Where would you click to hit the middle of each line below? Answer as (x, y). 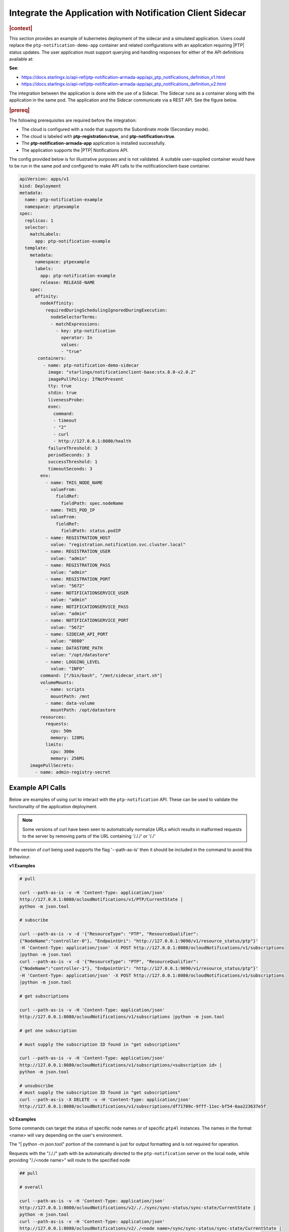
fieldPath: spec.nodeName (92, 503)
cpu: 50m (61, 731)
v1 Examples (22, 866)
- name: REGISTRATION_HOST (78, 538)
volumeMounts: (57, 682)
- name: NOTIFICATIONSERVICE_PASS (87, 607)
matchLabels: (46, 234)
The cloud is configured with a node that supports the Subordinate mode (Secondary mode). (115, 129)
